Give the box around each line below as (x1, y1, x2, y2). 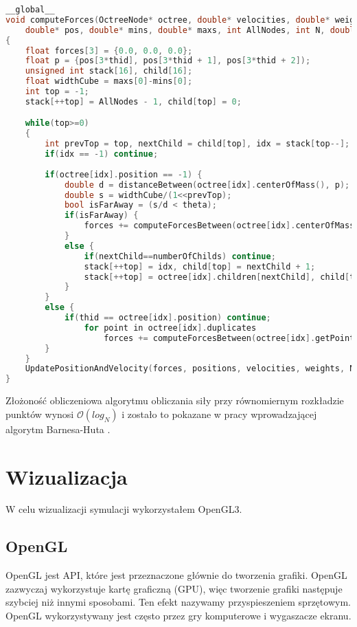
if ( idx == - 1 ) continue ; (45, 149, 159, 159)
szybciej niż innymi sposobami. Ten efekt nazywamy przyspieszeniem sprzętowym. (5, 595, 351, 609)
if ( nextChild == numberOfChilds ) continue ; (84, 251, 276, 261)
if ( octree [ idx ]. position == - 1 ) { (45, 169, 203, 179)
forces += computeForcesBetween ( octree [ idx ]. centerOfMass (84, 221, 355, 231)
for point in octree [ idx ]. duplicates (84, 322, 257, 333)
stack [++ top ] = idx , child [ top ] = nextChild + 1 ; (84, 261, 316, 272)
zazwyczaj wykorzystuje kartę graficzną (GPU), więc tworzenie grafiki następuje (5, 581, 343, 595)
